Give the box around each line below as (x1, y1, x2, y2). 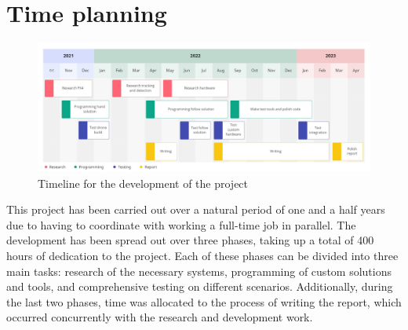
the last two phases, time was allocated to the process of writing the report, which (6, 293, 402, 310)
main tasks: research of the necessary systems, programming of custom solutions (6, 262, 392, 279)
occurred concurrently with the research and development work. (6, 309, 313, 325)
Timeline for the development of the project (38, 174, 249, 191)
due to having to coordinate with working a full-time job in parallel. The (6, 216, 356, 233)
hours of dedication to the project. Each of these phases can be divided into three (6, 247, 399, 264)
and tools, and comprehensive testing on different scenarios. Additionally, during (6, 278, 393, 295)
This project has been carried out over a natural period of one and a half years (6, 201, 385, 218)
